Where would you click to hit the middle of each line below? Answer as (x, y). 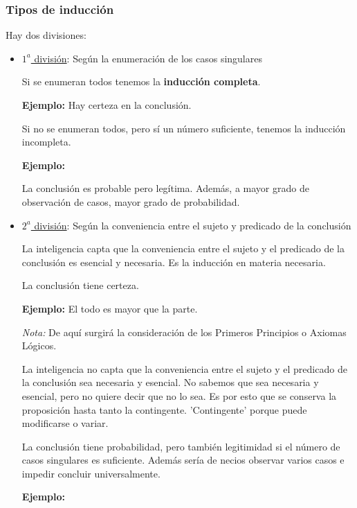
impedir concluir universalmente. (91, 473)
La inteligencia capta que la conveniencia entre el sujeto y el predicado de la (183, 248)
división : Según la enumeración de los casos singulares (148, 58)
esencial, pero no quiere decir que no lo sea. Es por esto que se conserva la (179, 395)
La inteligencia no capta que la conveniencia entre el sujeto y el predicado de (184, 368)
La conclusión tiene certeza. (80, 285)
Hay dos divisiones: (46, 35)
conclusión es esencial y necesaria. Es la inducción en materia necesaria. (174, 262)
